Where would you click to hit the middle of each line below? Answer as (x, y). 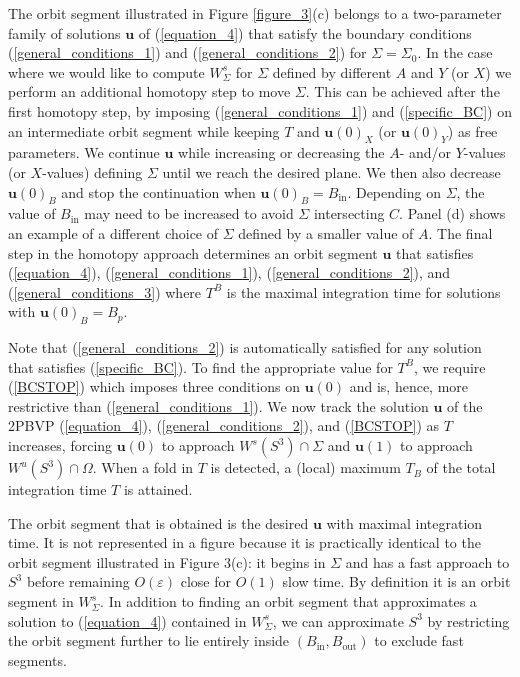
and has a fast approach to (427, 561)
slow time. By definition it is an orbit (396, 581)
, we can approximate (338, 620)
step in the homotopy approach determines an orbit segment (193, 252)
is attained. (158, 489)
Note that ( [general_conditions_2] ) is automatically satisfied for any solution (245, 347)
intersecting (349, 213)
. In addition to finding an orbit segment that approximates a (288, 601)
